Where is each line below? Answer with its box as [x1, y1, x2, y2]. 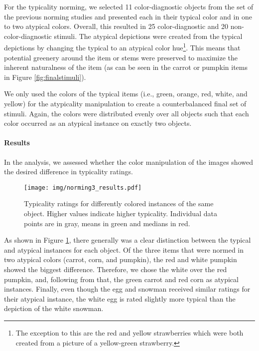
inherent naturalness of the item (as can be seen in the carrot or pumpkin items [4, 62, 248, 72]
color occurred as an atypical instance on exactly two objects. [4, 118, 192, 128]
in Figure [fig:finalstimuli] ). [4, 71, 86, 82]
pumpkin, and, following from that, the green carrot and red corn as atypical [4, 274, 239, 284]
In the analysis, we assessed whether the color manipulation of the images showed [4, 156, 253, 167]
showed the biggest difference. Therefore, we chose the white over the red [4, 264, 227, 274]
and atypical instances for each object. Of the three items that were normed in [4, 244, 244, 255]
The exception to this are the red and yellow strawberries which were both [15, 327, 244, 338]
